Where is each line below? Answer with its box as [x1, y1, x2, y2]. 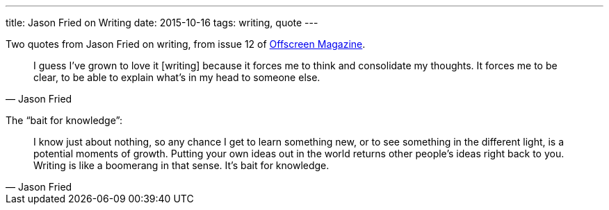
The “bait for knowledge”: [6, 114, 122, 126]
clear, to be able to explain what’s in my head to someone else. [33, 71, 320, 83]
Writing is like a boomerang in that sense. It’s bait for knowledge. [33, 159, 330, 171]
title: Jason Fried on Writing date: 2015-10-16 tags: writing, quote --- [6, 17, 318, 28]
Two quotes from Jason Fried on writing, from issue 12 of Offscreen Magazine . [6, 38, 366, 50]
